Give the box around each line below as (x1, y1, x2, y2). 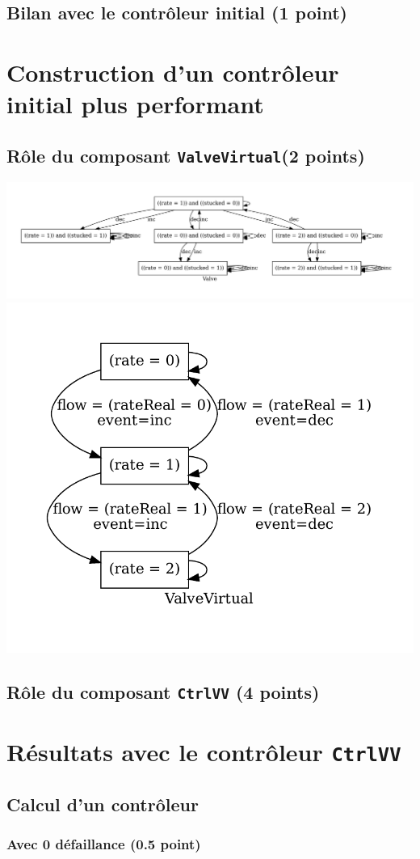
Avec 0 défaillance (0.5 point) (6, 834, 201, 854)
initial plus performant (6, 87, 264, 121)
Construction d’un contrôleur (6, 55, 339, 88)
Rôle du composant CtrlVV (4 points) (6, 679, 320, 705)
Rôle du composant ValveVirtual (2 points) (6, 142, 365, 167)
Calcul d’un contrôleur (6, 791, 199, 816)
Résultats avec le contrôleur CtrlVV (6, 735, 401, 768)
